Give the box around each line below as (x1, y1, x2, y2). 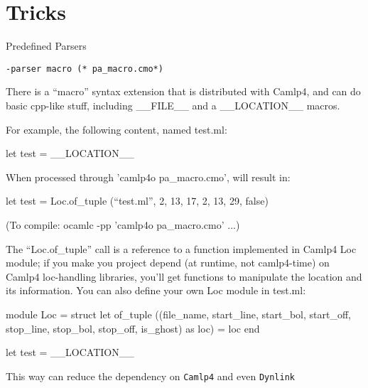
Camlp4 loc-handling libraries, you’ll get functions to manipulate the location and (6, 269, 362, 284)
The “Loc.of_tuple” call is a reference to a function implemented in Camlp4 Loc (6, 241, 357, 256)
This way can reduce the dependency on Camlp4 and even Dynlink (6, 368, 296, 383)
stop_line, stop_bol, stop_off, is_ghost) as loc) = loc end (6, 320, 260, 335)
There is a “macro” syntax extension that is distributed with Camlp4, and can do (6, 84, 361, 99)
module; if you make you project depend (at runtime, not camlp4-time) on (6, 255, 330, 270)
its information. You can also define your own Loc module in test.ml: (6, 283, 306, 298)
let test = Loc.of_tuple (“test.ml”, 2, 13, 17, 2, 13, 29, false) (6, 193, 269, 208)
